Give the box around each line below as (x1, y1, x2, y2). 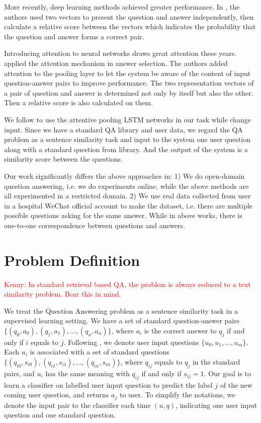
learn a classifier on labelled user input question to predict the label (4, 379, 213, 390)
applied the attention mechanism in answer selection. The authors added (4, 57, 228, 68)
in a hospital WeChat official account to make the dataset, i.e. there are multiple (4, 200, 253, 210)
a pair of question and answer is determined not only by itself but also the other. (4, 87, 253, 98)
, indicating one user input (176, 399, 257, 410)
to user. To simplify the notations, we (119, 389, 235, 400)
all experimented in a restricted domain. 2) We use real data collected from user (4, 190, 251, 201)
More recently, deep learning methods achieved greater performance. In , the (4, 2, 240, 12)
